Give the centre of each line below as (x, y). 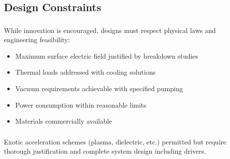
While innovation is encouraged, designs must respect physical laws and (110, 30)
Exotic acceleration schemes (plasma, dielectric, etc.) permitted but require (115, 141)
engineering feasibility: (37, 40)
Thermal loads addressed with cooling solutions (85, 72)
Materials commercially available (64, 121)
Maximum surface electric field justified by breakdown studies (107, 56)
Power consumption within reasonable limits (81, 104)
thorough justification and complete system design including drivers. (105, 151)
